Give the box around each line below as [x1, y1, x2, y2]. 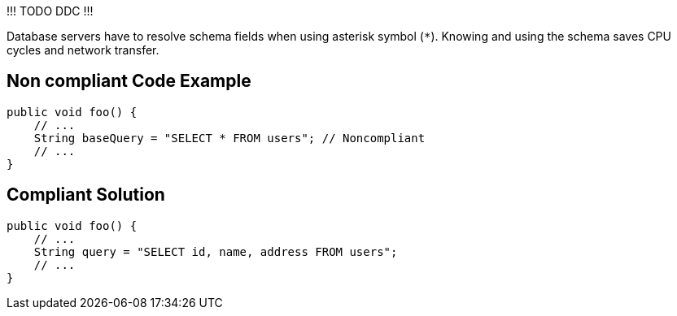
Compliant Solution [7, 184, 165, 206]
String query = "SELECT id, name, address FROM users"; [33, 245, 398, 258]
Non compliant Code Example [7, 71, 251, 92]
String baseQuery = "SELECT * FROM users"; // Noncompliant [33, 131, 426, 145]
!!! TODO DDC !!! [7, 4, 94, 18]
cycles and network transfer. [7, 43, 159, 57]
